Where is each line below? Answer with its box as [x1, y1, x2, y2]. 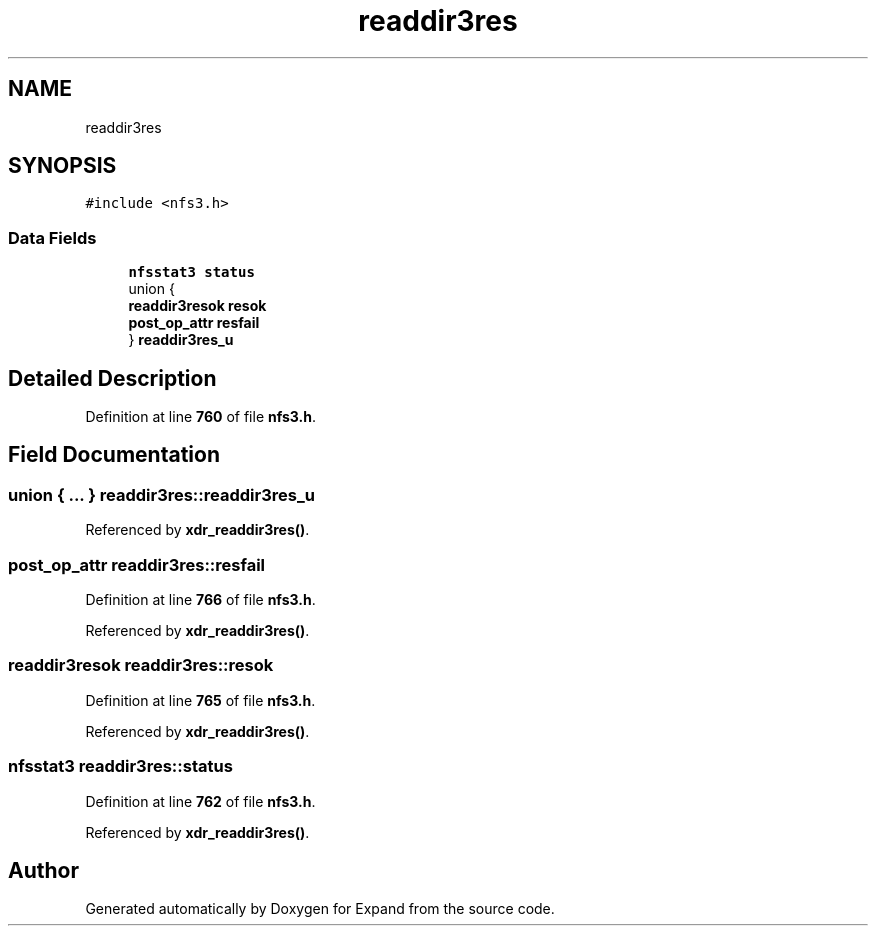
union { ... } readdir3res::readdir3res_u [8, 484, 315, 505]
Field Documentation [8, 442, 220, 468]
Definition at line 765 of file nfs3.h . [85, 691, 316, 709]
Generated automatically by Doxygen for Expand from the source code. [85, 900, 555, 918]
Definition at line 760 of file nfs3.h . [85, 408, 317, 426]
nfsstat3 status [128, 264, 255, 281]
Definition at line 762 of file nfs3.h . [85, 792, 316, 810]
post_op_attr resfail [128, 314, 260, 332]
